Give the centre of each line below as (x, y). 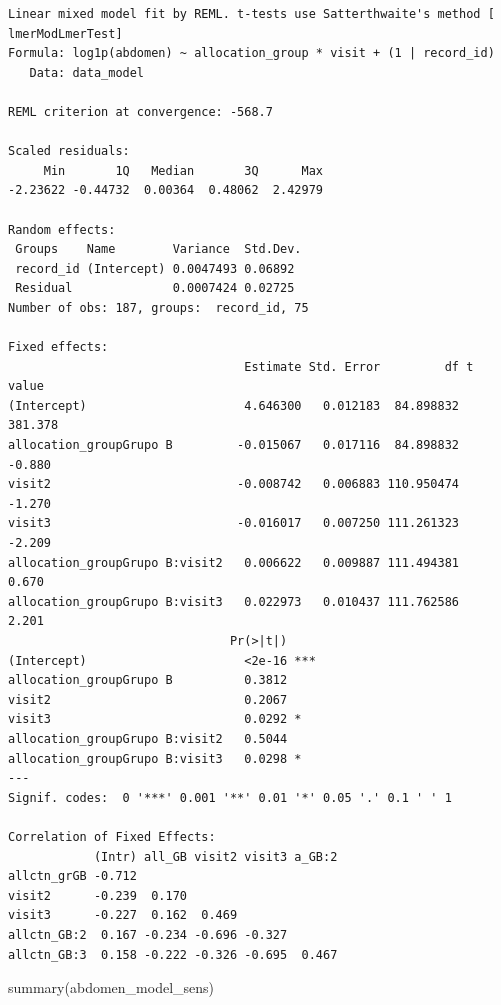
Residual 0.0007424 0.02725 (155, 288)
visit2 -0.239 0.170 (97, 895)
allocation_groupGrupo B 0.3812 (148, 680)
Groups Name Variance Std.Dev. (158, 249)
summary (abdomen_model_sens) (111, 987)
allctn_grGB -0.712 (72, 876)
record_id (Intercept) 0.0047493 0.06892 (155, 268)
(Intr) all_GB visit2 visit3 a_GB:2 (215, 856)
